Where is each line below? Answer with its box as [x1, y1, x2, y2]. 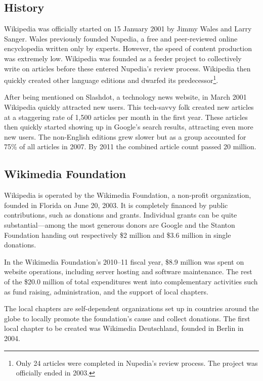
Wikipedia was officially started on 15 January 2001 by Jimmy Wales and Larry [4, 23, 252, 34]
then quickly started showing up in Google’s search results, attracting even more [4, 121, 253, 132]
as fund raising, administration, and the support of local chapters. [4, 286, 208, 297]
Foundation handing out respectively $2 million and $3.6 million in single [4, 229, 231, 240]
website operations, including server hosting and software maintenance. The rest [4, 266, 252, 277]
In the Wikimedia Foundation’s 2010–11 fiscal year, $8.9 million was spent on [4, 256, 244, 267]
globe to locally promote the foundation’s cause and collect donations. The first [4, 313, 250, 323]
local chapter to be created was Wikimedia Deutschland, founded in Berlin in [4, 323, 244, 333]
